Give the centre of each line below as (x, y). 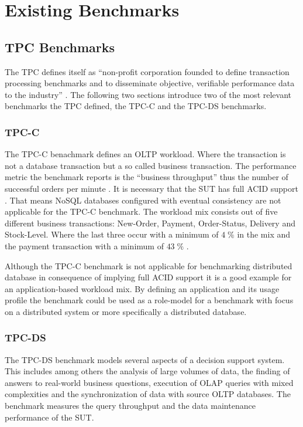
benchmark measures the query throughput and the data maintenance (130, 406)
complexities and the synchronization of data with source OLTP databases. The (148, 394)
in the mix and (264, 234)
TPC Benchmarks (60, 47)
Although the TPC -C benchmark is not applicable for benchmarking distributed (149, 265)
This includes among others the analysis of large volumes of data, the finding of (147, 371)
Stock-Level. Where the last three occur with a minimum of (112, 234)
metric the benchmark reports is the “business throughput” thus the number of (147, 177)
